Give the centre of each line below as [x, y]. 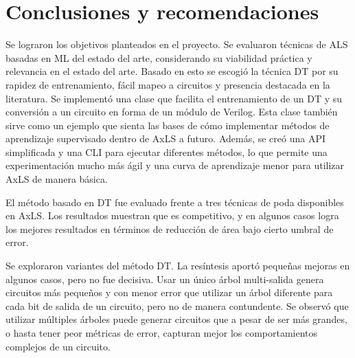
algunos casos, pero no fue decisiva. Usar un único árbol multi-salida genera [165, 279]
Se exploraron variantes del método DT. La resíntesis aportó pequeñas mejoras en [178, 266]
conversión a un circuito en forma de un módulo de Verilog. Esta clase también [172, 112]
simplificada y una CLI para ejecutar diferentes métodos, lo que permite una [167, 152]
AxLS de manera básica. [57, 179]
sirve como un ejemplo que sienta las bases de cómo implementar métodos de [168, 125]
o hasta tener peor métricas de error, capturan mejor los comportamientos [162, 333]
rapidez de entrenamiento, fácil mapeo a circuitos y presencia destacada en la [168, 84]
